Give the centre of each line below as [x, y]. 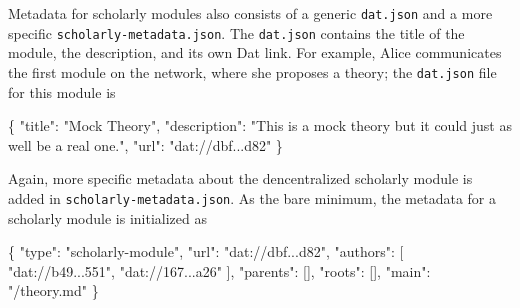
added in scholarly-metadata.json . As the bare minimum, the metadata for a [252, 197]
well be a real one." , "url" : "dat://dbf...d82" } [145, 144]
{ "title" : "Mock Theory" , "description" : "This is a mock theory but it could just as [260, 125]
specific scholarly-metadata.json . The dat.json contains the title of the [236, 32]
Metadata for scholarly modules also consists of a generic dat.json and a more [250, 13]
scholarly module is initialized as [107, 217]
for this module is [62, 91]
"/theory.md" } [53, 290]
